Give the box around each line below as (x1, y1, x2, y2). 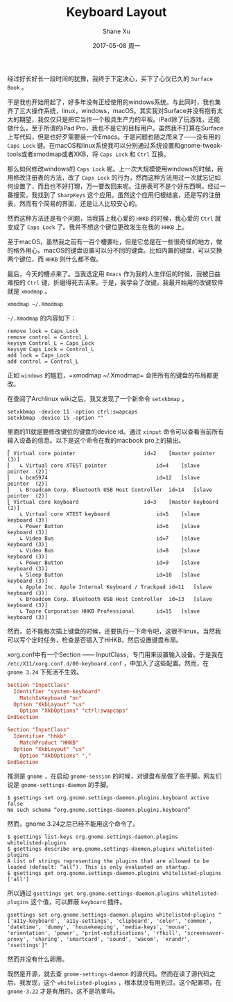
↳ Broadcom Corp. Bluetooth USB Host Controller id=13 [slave (19, 595, 213, 602)
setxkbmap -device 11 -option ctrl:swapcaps (7, 408, 138, 415)
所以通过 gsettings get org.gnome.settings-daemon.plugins (7, 889, 180, 897)
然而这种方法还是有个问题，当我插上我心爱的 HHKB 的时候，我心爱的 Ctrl (7, 214, 214, 222)
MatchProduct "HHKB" (19, 739, 79, 746)
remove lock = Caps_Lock (7, 328, 79, 334)
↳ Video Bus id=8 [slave (19, 547, 200, 554)
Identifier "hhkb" (13, 733, 67, 740)
